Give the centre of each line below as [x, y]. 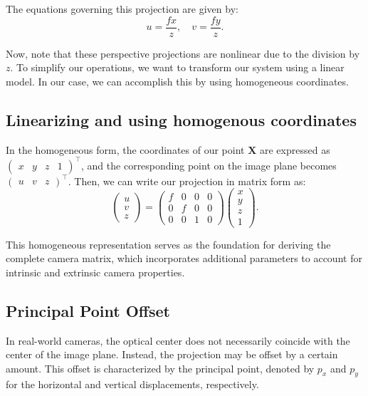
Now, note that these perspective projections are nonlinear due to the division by [183, 53]
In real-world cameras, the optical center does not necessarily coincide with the [178, 340]
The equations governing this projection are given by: [122, 9]
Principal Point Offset [88, 310]
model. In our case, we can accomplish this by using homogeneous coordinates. [177, 81]
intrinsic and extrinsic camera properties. [95, 272]
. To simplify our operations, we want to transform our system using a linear [177, 67]
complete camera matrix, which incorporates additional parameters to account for [184, 258]
